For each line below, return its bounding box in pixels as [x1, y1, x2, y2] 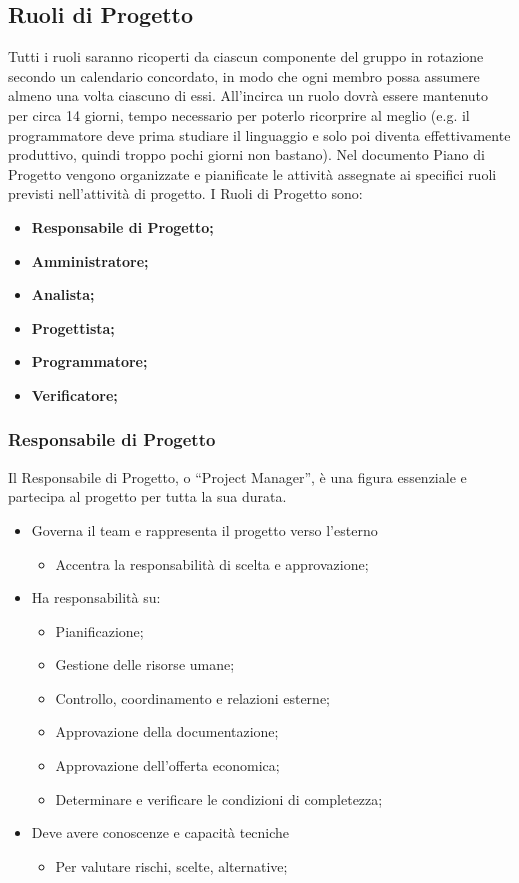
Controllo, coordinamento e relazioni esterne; [55, 687, 330, 708]
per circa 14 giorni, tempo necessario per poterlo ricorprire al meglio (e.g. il [8, 104, 470, 125]
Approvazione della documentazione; [55, 721, 279, 742]
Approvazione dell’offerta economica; [55, 755, 280, 776]
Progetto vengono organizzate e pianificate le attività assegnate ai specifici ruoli [8, 163, 497, 184]
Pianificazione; [55, 620, 144, 641]
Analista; [31, 284, 95, 305]
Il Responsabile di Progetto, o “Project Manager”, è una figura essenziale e [8, 466, 467, 487]
